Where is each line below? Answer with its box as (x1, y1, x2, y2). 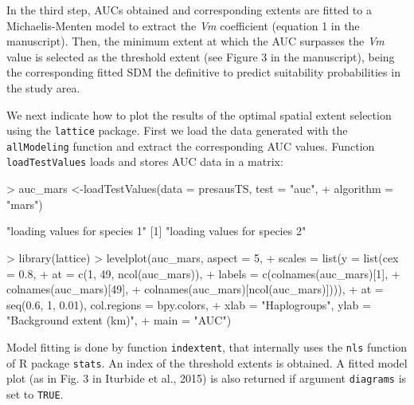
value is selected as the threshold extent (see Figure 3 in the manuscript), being (6, 48, 395, 65)
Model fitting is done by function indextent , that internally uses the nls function (6, 338, 408, 355)
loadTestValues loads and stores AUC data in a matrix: (6, 153, 283, 170)
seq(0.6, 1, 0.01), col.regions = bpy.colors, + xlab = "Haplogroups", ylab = (6, 296, 371, 313)
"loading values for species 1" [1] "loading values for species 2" (6, 222, 307, 239)
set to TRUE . (6, 385, 64, 402)
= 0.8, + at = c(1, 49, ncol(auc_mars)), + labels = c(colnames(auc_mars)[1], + (6, 265, 400, 281)
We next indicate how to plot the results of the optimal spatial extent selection (6, 106, 392, 123)
